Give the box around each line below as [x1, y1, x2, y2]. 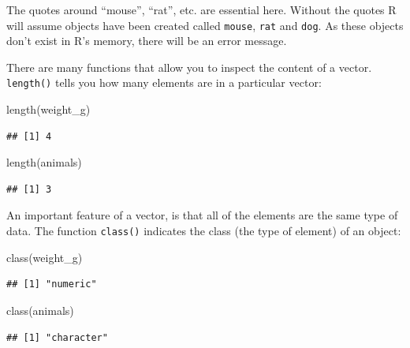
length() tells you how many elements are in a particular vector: [6, 74, 322, 91]
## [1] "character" [6, 331, 108, 343]
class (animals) [6, 301, 74, 318]
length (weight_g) [6, 101, 91, 118]
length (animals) [6, 154, 82, 170]
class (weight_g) [6, 249, 83, 265]
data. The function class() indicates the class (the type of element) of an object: [6, 223, 401, 239]
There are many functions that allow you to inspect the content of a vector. [6, 58, 372, 75]
